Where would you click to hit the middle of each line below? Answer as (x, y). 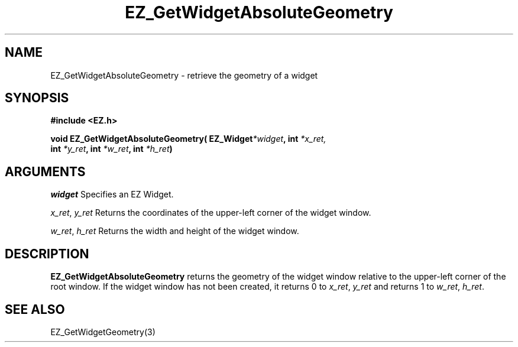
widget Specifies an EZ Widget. (112, 194)
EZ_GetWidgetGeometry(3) (103, 332)
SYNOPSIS (37, 98)
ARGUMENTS (45, 171)
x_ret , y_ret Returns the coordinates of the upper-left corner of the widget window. (211, 213)
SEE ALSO (35, 309)
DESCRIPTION (47, 254)
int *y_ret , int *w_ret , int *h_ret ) (111, 149)
